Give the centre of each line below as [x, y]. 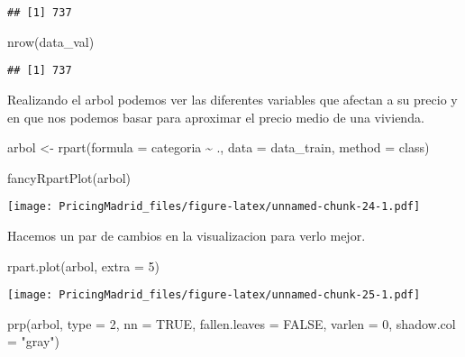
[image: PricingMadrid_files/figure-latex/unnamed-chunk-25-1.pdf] [214, 295]
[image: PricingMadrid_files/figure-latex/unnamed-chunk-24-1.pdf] [214, 207]
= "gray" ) [33, 341]
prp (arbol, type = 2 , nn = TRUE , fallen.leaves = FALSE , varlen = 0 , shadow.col [232, 323]
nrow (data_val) [51, 41]
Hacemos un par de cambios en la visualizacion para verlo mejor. [187, 235]
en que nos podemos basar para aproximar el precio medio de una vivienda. [216, 117]
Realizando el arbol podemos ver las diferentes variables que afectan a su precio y [232, 99]
